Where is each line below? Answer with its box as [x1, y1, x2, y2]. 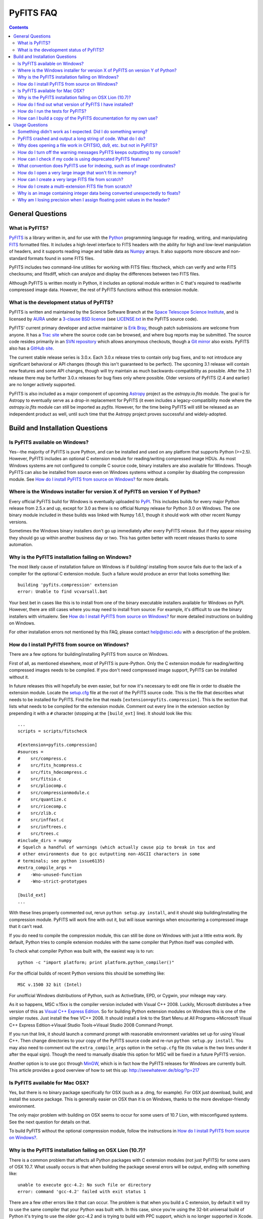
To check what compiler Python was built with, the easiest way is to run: [9, 948, 154, 954]
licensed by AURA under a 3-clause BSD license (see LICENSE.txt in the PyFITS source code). [9, 316, 198, 322]
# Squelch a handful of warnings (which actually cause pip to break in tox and [18, 844, 216, 850]
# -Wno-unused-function [18, 872, 82, 877]
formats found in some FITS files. [28, 255, 95, 261]
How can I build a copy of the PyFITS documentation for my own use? [18, 115, 158, 121]
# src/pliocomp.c [18, 783, 67, 788]
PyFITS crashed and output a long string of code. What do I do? [18, 136, 146, 141]
